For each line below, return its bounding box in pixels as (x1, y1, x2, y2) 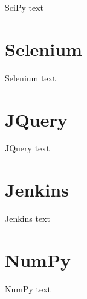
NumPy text (5, 282, 51, 295)
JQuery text (5, 142, 50, 154)
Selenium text (5, 71, 56, 84)
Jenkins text (5, 212, 50, 225)
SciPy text (5, 1, 43, 13)
